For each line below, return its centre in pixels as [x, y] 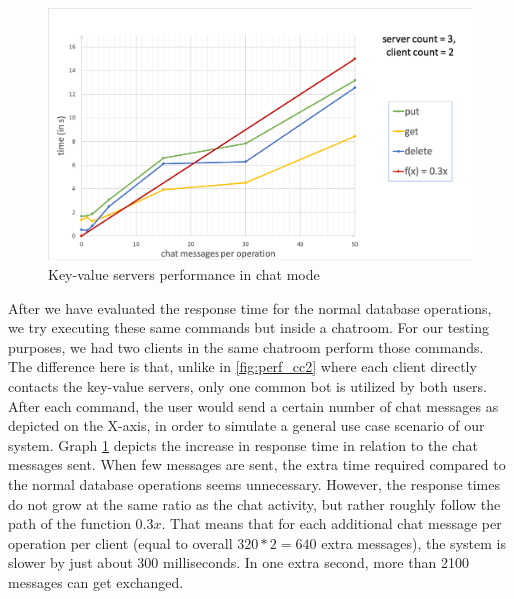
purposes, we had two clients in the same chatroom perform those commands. [246, 346]
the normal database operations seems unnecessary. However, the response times [254, 483]
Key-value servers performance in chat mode [184, 274]
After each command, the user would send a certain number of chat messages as [253, 405]
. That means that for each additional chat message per [331, 523]
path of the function [69, 523]
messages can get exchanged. [96, 581]
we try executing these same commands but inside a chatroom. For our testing [248, 327]
